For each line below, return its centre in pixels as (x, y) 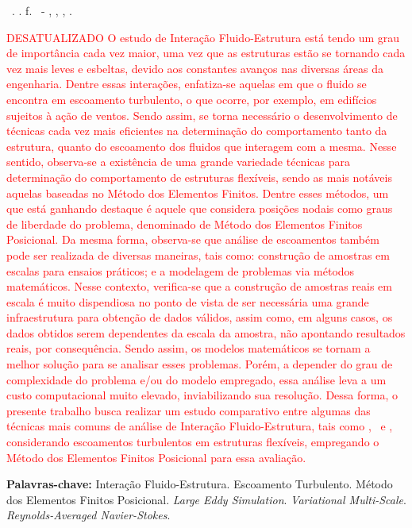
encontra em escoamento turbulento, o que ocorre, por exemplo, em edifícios (192, 99)
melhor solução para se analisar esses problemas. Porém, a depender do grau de (200, 364)
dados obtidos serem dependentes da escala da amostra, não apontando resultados (206, 332)
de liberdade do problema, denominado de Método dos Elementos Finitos (185, 224)
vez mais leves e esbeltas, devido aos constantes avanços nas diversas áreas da (195, 68)
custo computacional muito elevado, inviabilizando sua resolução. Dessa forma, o (202, 395)
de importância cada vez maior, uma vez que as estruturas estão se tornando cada (206, 53)
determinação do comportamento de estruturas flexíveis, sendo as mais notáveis (199, 177)
